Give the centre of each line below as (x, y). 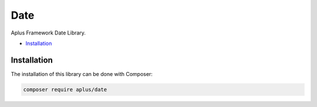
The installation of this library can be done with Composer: (82, 74)
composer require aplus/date (65, 89)
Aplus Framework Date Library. (48, 33)
